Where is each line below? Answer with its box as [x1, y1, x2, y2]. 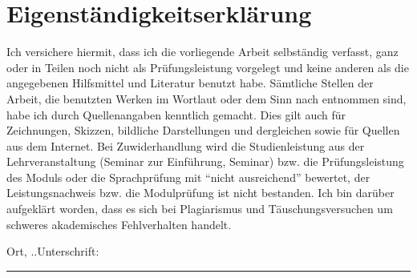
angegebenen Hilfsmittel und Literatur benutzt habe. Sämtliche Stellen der [6, 75, 374, 91]
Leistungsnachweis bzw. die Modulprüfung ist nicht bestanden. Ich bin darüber [6, 184, 395, 201]
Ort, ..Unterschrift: [6, 243, 99, 260]
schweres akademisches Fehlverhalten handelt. [6, 216, 232, 232]
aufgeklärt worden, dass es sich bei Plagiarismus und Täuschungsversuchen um [6, 200, 393, 217]
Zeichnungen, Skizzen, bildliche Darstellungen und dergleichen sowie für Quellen [6, 122, 400, 139]
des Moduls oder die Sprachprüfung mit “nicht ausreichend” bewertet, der [6, 168, 370, 185]
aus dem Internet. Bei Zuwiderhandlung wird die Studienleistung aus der [6, 137, 365, 154]
